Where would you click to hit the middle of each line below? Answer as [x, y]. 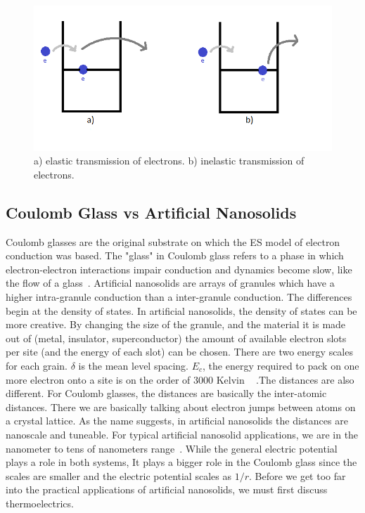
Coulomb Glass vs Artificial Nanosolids [151, 212]
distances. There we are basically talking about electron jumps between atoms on [181, 407]
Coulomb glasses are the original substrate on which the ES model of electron [173, 241]
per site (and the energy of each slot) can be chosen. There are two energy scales [179, 352]
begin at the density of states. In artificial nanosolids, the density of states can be [181, 310]
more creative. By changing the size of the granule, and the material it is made [176, 324]
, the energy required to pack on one [281, 365]
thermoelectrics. [40, 503]
